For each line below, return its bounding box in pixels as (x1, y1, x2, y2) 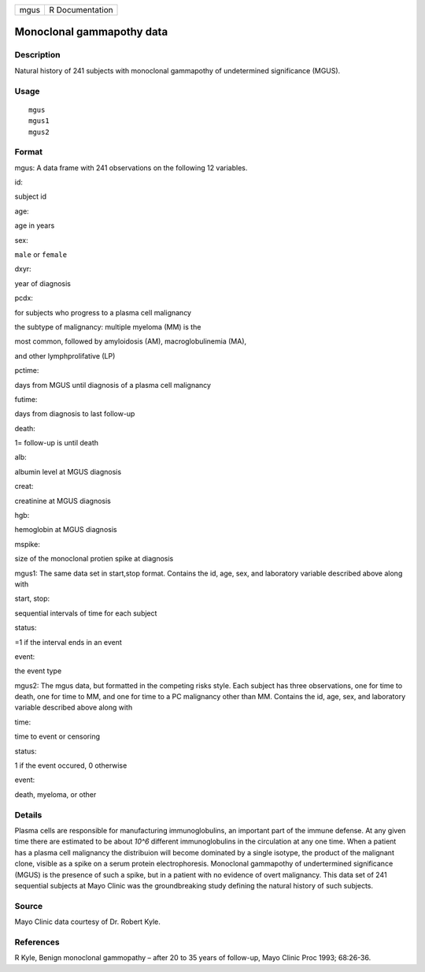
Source (14, 900, 43, 911)
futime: (14, 394, 38, 404)
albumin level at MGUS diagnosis (14, 467, 122, 476)
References (14, 937, 60, 948)
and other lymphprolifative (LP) (14, 351, 116, 360)
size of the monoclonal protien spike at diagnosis (14, 554, 174, 564)
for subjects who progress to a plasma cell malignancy (14, 307, 192, 317)
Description (14, 50, 61, 61)
